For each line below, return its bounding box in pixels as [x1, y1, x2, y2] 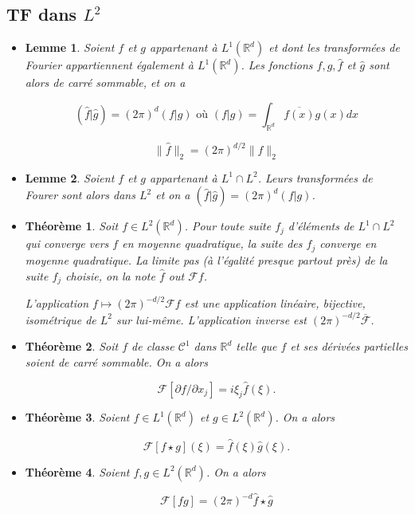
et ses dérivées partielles [290, 338, 408, 355]
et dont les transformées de [268, 39, 400, 56]
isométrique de [25, 311, 96, 328]
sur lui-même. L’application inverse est [115, 311, 307, 328]
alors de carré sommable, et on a [25, 74, 186, 91]
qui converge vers [25, 235, 109, 252]
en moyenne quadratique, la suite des [122, 235, 303, 252]
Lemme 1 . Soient [25, 39, 115, 56]
